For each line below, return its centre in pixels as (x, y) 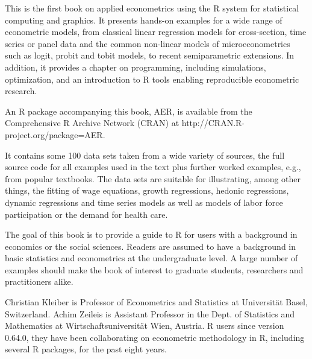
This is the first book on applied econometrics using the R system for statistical (152, 8)
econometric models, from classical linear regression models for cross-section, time (156, 32)
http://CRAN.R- (213, 123)
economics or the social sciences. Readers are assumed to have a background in (151, 246)
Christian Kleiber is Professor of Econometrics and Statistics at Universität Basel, (156, 302)
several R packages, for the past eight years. (86, 349)
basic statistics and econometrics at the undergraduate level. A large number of (151, 258)
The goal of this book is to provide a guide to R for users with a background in (151, 234)
